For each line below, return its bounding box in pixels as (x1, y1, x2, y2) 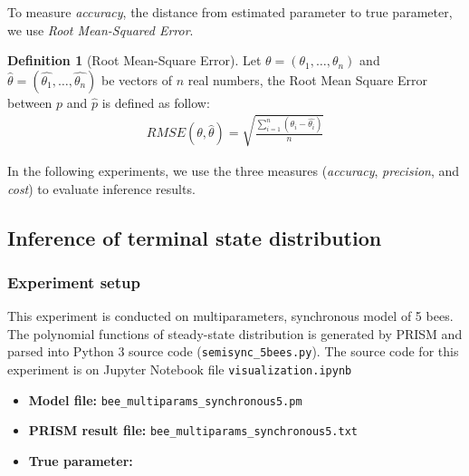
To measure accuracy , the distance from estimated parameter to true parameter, (7, 3, 453, 21)
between (7, 92, 53, 112)
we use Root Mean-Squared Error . (7, 20, 194, 39)
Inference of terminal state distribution (7, 223, 382, 251)
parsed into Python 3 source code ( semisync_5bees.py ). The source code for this (7, 342, 459, 361)
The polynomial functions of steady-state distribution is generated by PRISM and (7, 324, 463, 343)
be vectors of (101, 70, 172, 89)
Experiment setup (7, 270, 140, 293)
